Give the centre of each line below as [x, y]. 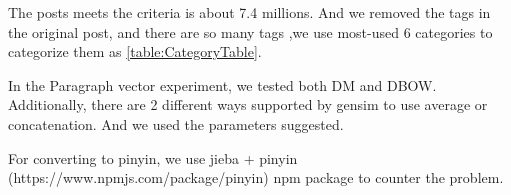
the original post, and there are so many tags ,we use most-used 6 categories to [250, 31]
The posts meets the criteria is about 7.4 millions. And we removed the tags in [249, 12]
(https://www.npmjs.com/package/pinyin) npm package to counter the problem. [256, 177]
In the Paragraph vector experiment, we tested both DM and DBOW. [222, 84]
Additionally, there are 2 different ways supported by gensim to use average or [248, 104]
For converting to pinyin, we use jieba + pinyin [153, 157]
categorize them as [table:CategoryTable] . [135, 51]
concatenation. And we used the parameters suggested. [176, 123]
